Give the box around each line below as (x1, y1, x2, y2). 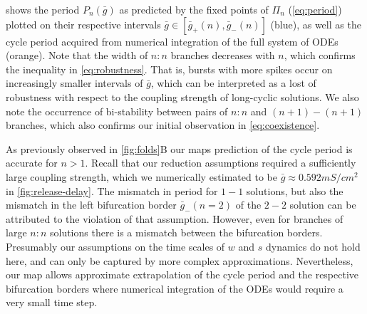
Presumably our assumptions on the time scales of (6, 239, 225, 253)
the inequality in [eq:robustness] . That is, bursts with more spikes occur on (6, 61, 333, 76)
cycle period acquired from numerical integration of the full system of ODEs (6, 33, 338, 48)
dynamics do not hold (266, 239, 361, 253)
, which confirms (284, 48, 356, 63)
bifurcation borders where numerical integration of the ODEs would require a (6, 281, 343, 295)
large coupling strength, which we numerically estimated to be (6, 169, 277, 184)
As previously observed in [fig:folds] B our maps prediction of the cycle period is (6, 141, 353, 156)
